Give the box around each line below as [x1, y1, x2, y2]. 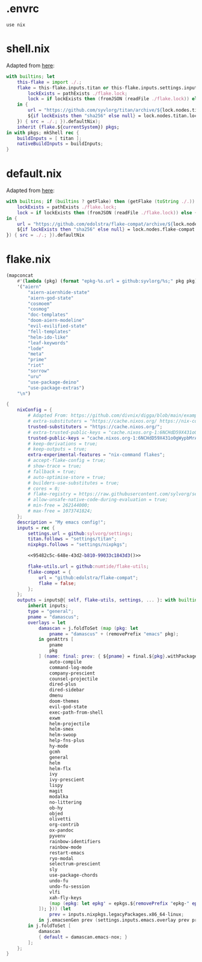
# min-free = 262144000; [28, 502, 90, 508]
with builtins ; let [6, 73, 55, 80]
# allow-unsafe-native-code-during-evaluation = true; [28, 497, 168, 503]
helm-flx [49, 766, 71, 772]
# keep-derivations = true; [28, 440, 98, 447]
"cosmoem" [28, 301, 52, 307]
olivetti [49, 816, 71, 823]
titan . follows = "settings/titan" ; [28, 536, 117, 542]
